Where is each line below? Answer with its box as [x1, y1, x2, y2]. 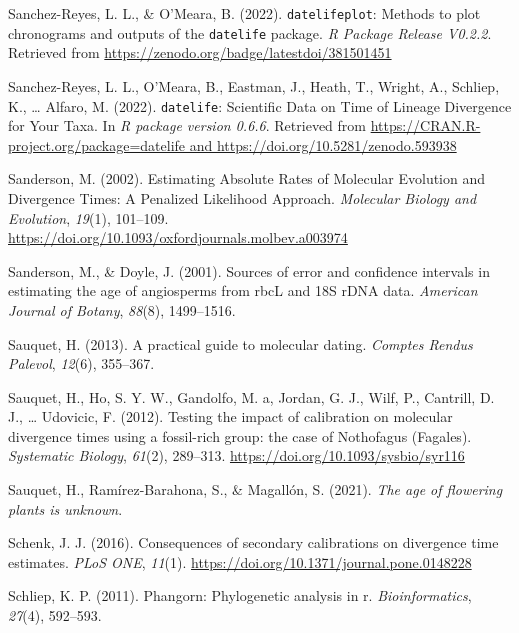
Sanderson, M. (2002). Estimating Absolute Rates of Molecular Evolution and [8, 168, 486, 189]
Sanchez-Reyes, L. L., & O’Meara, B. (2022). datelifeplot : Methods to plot [8, 3, 481, 23]
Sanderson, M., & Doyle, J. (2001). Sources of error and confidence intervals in [8, 260, 490, 281]
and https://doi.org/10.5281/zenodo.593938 [189, 134, 457, 155]
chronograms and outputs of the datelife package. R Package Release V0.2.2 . [8, 22, 492, 43]
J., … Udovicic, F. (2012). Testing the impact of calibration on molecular [8, 406, 453, 427]
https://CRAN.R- [370, 115, 481, 136]
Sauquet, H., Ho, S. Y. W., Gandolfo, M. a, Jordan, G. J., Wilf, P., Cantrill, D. [8, 386, 495, 407]
